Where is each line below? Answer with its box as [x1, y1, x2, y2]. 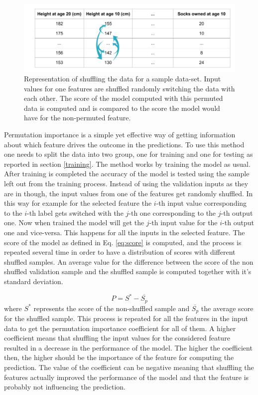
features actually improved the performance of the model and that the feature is [4, 372, 249, 382]
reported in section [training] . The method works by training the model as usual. [4, 158, 251, 169]
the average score [201, 303, 254, 313]
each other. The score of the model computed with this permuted [24, 93, 223, 103]
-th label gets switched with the [27, 207, 124, 218]
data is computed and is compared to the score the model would [24, 102, 220, 113]
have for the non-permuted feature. [24, 112, 131, 123]
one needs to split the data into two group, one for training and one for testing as [4, 149, 253, 159]
